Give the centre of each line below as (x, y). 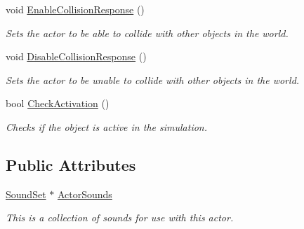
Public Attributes (71, 164)
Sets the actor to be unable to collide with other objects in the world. (153, 79)
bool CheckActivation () (58, 103)
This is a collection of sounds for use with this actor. (120, 217)
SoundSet (26, 194)
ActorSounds (85, 194)
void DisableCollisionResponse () (76, 56)
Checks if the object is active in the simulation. (106, 126)
